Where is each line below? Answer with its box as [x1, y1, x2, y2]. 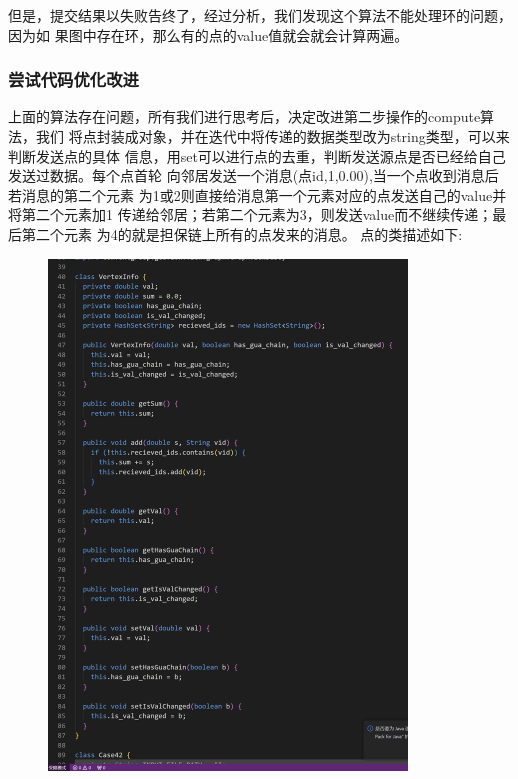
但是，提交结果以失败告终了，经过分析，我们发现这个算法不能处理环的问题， [8, 5, 512, 25]
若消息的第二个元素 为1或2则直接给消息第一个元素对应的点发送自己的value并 [8, 184, 507, 205]
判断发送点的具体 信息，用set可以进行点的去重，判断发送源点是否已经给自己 [8, 145, 506, 166]
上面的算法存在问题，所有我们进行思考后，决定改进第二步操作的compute [8, 106, 481, 127]
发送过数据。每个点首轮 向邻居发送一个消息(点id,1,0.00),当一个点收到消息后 [8, 165, 499, 186]
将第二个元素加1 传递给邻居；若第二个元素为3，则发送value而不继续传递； [8, 204, 493, 225]
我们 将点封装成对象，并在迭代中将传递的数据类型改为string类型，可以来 [35, 126, 510, 146]
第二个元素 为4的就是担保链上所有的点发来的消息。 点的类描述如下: [21, 223, 463, 244]
